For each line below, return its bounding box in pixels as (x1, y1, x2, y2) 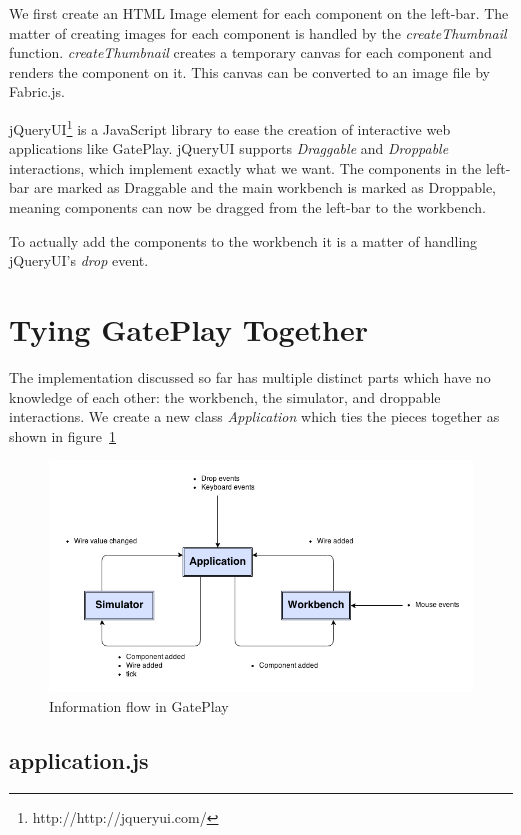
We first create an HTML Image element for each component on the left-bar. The (9, 3, 509, 23)
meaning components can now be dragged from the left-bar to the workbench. (9, 197, 487, 217)
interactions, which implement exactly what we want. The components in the (9, 157, 482, 178)
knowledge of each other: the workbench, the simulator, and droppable (9, 386, 441, 407)
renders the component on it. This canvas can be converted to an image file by (9, 61, 490, 82)
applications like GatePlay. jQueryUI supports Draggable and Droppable (9, 138, 449, 159)
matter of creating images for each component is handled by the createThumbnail (9, 22, 507, 43)
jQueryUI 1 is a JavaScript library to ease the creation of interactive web (9, 115, 451, 139)
